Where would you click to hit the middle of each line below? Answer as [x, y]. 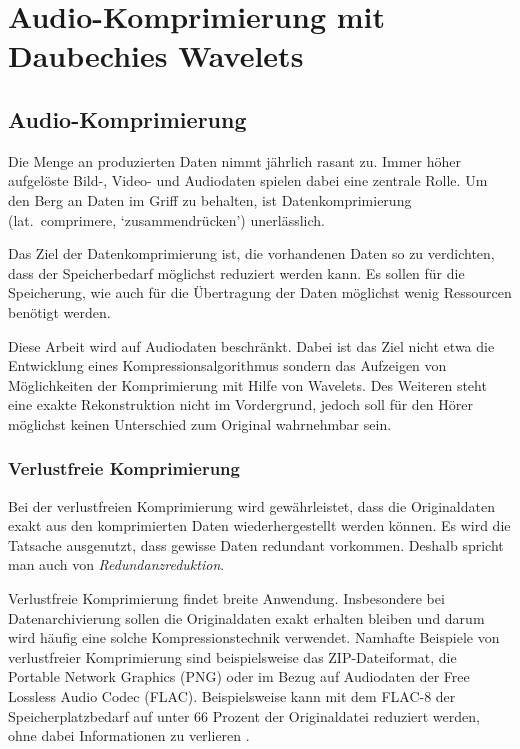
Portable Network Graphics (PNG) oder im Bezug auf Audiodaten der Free [239, 676]
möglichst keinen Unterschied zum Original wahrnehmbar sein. [200, 423]
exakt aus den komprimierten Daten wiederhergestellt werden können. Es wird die [259, 525]
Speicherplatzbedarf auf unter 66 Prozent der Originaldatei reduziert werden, [244, 715]
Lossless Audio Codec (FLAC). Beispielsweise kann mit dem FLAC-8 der [232, 696]
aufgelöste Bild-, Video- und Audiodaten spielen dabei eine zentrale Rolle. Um [248, 180]
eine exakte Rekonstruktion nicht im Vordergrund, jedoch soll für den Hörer [240, 404]
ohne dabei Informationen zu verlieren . [129, 735]
